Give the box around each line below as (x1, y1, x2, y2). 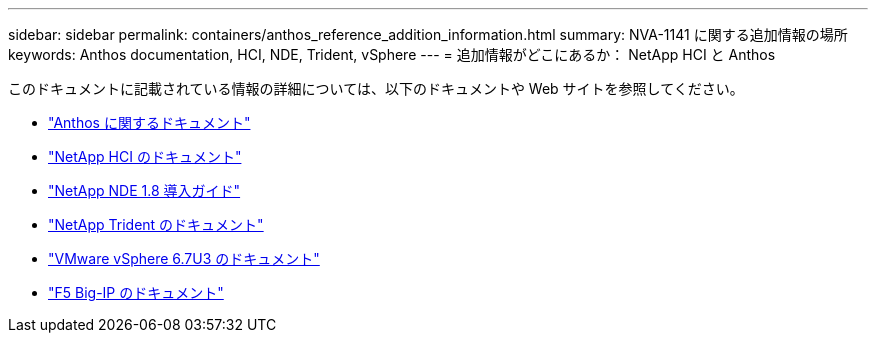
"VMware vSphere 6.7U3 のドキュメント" (48, 250, 320, 267)
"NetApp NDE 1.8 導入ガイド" (48, 182, 241, 199)
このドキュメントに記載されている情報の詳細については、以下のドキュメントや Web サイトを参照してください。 (8, 80, 744, 97)
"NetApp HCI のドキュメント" (48, 148, 242, 165)
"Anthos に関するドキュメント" (48, 114, 251, 131)
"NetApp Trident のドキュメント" (48, 216, 264, 233)
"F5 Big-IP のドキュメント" (48, 284, 224, 301)
